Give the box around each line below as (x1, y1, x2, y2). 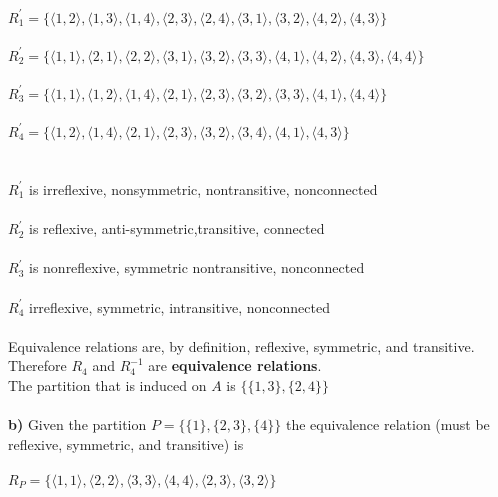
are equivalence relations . (148, 355, 322, 376)
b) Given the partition (8, 414, 147, 435)
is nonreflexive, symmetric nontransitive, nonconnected (28, 257, 365, 278)
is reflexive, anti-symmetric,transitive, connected (28, 218, 325, 239)
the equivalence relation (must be (285, 414, 490, 435)
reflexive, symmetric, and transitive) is (8, 433, 244, 454)
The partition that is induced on (8, 374, 207, 395)
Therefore (8, 355, 67, 376)
